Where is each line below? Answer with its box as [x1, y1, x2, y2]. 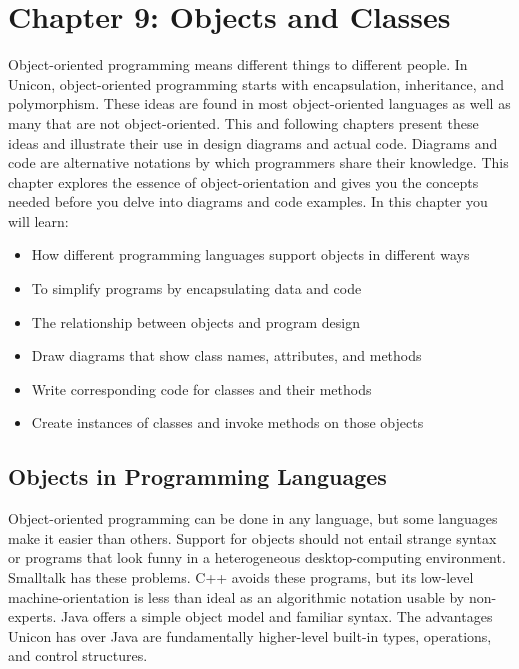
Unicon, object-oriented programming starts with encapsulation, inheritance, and [8, 73, 504, 94]
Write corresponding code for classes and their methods [31, 378, 372, 399]
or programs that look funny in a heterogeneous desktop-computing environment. [8, 547, 506, 568]
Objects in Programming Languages [8, 461, 387, 492]
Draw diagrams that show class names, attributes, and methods [31, 345, 422, 366]
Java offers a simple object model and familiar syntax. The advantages [61, 606, 493, 627]
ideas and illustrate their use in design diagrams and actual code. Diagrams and [8, 132, 498, 153]
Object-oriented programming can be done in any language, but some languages [8, 508, 498, 529]
